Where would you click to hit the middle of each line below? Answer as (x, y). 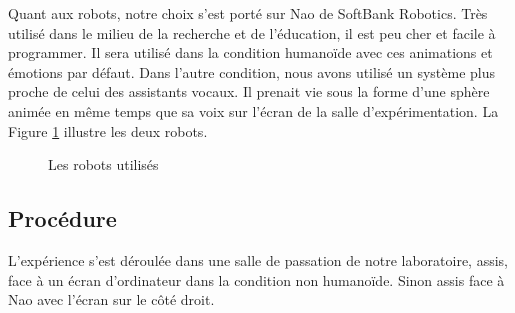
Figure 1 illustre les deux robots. (108, 130)
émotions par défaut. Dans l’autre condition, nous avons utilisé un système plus (252, 71)
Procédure (62, 218)
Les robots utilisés (103, 164)
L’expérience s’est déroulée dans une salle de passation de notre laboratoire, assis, (258, 259)
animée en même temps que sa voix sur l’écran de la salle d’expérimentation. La (253, 110)
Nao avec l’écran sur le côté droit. (111, 299)
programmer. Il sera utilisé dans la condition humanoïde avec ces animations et (250, 52)
